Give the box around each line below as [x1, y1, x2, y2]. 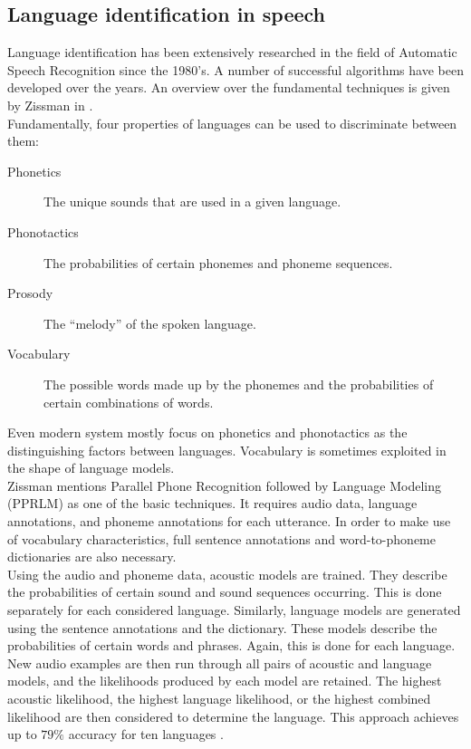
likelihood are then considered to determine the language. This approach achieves [7, 706, 459, 725]
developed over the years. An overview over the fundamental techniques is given [7, 78, 450, 97]
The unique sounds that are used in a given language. [43, 192, 341, 211]
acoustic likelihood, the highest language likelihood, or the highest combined [7, 689, 431, 708]
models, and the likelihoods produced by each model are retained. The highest [7, 671, 442, 690]
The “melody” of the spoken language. [43, 313, 256, 332]
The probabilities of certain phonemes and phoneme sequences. [43, 253, 393, 272]
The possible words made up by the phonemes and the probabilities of [43, 374, 434, 393]
